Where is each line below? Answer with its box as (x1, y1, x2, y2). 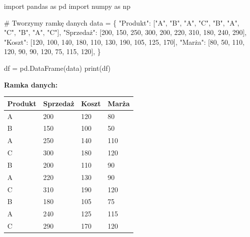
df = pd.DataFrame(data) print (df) (4, 62, 111, 73)
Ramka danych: (4, 79, 58, 89)
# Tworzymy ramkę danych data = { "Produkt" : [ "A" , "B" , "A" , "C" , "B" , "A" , (4, 17, 240, 28)
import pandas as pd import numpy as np (4, 1, 131, 11)
